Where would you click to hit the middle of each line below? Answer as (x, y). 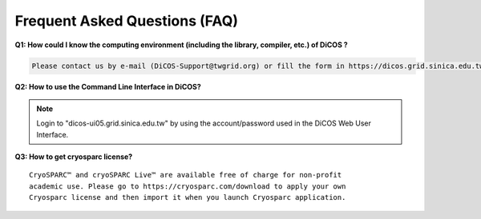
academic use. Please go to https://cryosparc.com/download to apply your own (188, 186)
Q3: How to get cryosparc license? (74, 157)
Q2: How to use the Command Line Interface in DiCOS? (108, 86)
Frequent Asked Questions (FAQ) (126, 21)
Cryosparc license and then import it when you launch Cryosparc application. (188, 197)
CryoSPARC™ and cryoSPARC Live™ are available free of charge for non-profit (186, 175)
